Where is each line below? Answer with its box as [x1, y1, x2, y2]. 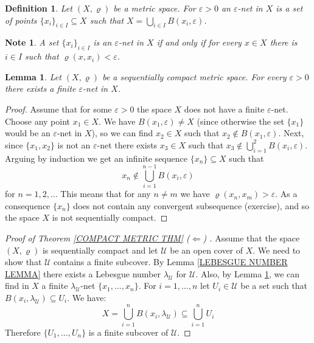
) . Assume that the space [203, 232, 300, 244]
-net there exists [97, 138, 158, 151]
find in [5, 279, 29, 292]
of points [5, 13, 37, 26]
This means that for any [60, 187, 151, 200]
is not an [57, 138, 91, 151]
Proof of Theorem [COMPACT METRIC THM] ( [5, 232, 190, 244]
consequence [5, 199, 51, 212]
